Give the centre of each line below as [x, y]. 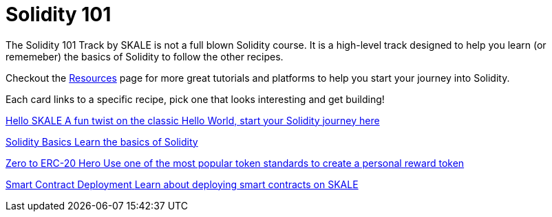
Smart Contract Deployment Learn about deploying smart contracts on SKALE [182, 184]
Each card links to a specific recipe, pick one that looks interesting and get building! [195, 99]
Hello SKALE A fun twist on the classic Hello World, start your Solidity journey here [193, 120]
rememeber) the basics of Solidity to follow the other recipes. [145, 56]
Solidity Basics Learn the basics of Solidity [102, 141]
